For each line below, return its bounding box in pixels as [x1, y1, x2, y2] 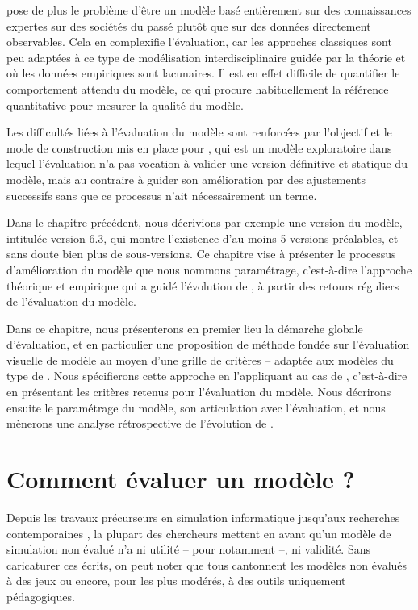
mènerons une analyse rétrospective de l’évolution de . [6, 415, 274, 432]
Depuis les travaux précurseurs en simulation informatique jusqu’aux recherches [6, 508, 400, 525]
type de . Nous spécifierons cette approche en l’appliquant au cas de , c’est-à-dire [6, 367, 408, 384]
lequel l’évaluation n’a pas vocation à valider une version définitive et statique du [6, 155, 408, 172]
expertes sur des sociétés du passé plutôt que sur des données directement [6, 17, 371, 34]
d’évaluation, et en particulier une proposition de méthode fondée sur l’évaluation [6, 336, 410, 353]
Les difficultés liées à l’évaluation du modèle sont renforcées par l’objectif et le [6, 123, 392, 140]
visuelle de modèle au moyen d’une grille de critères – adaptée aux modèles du [6, 351, 394, 368]
